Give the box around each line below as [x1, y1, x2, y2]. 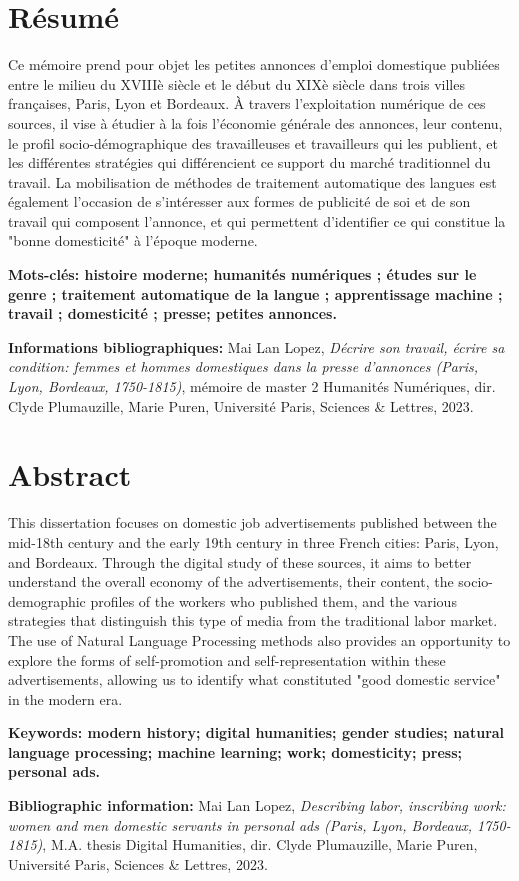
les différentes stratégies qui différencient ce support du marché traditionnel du [8, 152, 491, 173]
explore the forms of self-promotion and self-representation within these [8, 649, 446, 670]
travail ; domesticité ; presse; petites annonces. [8, 303, 337, 324]
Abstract [8, 454, 132, 495]
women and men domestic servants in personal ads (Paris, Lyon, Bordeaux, [8, 814, 473, 835]
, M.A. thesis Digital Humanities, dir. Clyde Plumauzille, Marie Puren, [42, 834, 478, 855]
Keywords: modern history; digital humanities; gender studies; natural [8, 722, 505, 743]
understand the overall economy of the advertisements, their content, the [8, 571, 454, 592]
